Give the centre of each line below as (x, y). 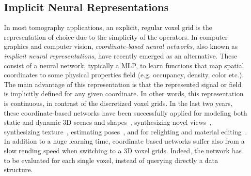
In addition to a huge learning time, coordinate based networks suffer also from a (124, 141)
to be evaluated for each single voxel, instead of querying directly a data (111, 160)
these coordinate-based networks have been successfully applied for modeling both (125, 112)
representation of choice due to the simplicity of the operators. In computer (116, 37)
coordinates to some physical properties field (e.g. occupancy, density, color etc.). (124, 75)
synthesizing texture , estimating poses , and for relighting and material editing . (125, 131)
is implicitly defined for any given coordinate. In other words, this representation (124, 94)
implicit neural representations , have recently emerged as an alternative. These (121, 55)
